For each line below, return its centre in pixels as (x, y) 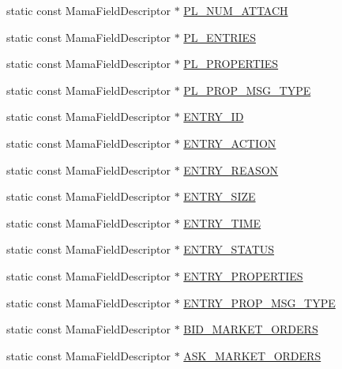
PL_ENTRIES (220, 37)
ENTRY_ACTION (230, 143)
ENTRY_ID (214, 117)
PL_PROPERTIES (231, 64)
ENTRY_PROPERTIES (243, 275)
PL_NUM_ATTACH (236, 10)
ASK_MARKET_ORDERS (252, 355)
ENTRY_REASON (231, 169)
